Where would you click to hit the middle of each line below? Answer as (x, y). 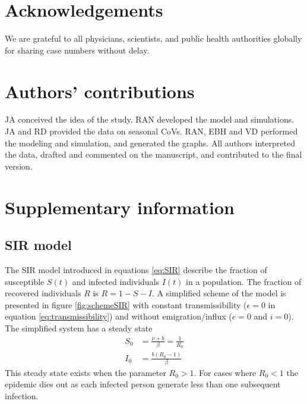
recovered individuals (43, 293)
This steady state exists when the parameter (86, 372)
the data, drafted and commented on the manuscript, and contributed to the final (153, 154)
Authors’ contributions (100, 91)
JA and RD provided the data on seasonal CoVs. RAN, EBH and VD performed (151, 131)
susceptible (25, 281)
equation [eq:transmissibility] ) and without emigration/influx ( (118, 316)
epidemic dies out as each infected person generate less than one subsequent (143, 384)
